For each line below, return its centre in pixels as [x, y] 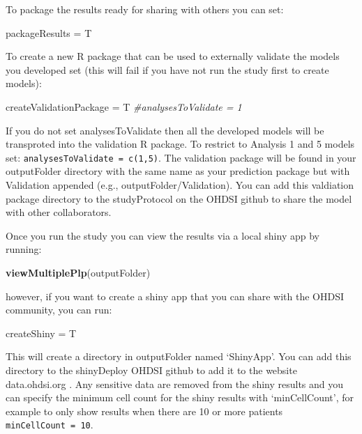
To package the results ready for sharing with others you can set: [145, 9]
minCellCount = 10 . [50, 425]
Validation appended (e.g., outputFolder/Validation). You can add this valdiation [180, 185]
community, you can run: [59, 310]
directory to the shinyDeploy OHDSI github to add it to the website [151, 370]
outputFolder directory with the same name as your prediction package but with [178, 171]
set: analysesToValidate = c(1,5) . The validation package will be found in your [181, 157]
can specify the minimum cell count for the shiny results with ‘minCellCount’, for [180, 397]
